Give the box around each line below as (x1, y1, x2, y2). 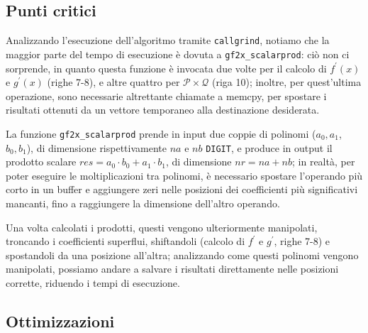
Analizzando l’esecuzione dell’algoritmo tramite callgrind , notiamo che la (6, 33, 330, 48)
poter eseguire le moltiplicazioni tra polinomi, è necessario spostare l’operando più (6, 168, 363, 182)
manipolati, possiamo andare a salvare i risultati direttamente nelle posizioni (6, 261, 339, 276)
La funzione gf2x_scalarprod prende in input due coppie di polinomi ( (6, 126, 316, 141)
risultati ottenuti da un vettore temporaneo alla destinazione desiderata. (6, 102, 320, 117)
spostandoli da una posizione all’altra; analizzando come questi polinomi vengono (6, 247, 359, 262)
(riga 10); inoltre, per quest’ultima (211, 75, 362, 89)
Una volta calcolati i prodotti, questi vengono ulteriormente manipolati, (6, 219, 318, 234)
